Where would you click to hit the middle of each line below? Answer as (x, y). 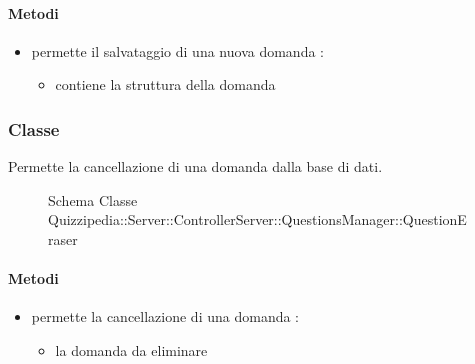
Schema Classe (93, 199)
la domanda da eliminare (131, 349)
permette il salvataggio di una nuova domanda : (177, 50)
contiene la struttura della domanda (165, 84)
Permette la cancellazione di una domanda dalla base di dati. (195, 166)
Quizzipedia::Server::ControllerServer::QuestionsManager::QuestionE (257, 219)
